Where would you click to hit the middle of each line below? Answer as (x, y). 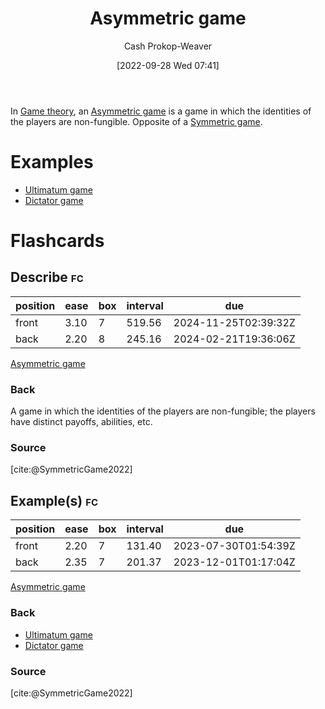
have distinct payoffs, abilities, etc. (81, 422)
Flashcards (57, 241)
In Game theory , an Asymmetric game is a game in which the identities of (161, 111)
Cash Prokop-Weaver (168, 46)
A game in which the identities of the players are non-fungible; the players (163, 411)
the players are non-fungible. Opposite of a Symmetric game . (136, 121)
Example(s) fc (54, 500)
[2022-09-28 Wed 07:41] (168, 65)
